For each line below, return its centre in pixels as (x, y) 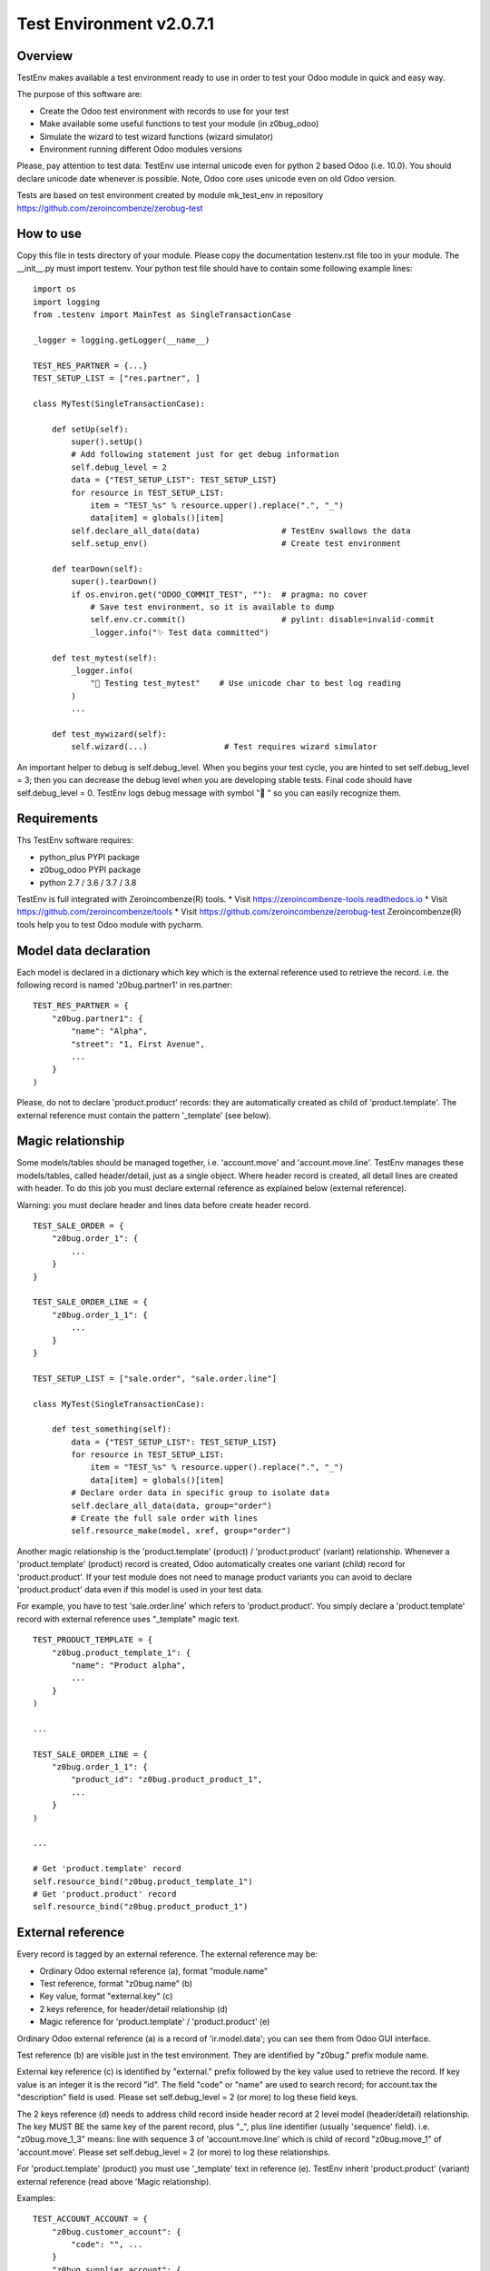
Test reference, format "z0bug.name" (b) (116, 1984)
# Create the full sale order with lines (165, 1518)
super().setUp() (107, 441)
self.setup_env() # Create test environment (236, 544)
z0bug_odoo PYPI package (90, 870)
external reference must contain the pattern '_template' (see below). (144, 1115)
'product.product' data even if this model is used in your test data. (140, 1589)
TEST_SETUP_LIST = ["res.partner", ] (117, 378)
